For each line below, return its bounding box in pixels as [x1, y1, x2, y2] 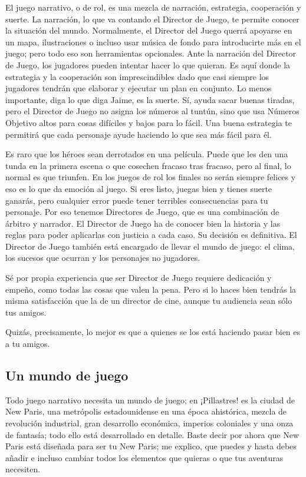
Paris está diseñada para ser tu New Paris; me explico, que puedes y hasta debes [5, 440, 297, 452]
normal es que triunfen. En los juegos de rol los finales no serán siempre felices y [5, 171, 296, 183]
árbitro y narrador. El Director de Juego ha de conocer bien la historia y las [5, 217, 281, 229]
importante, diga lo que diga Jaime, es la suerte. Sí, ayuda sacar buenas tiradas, [5, 93, 295, 105]
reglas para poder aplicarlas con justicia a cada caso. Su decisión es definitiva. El [5, 228, 297, 241]
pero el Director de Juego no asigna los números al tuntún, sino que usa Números [5, 105, 300, 117]
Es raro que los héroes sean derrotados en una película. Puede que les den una [5, 148, 288, 160]
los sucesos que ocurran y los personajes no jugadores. [5, 251, 200, 264]
